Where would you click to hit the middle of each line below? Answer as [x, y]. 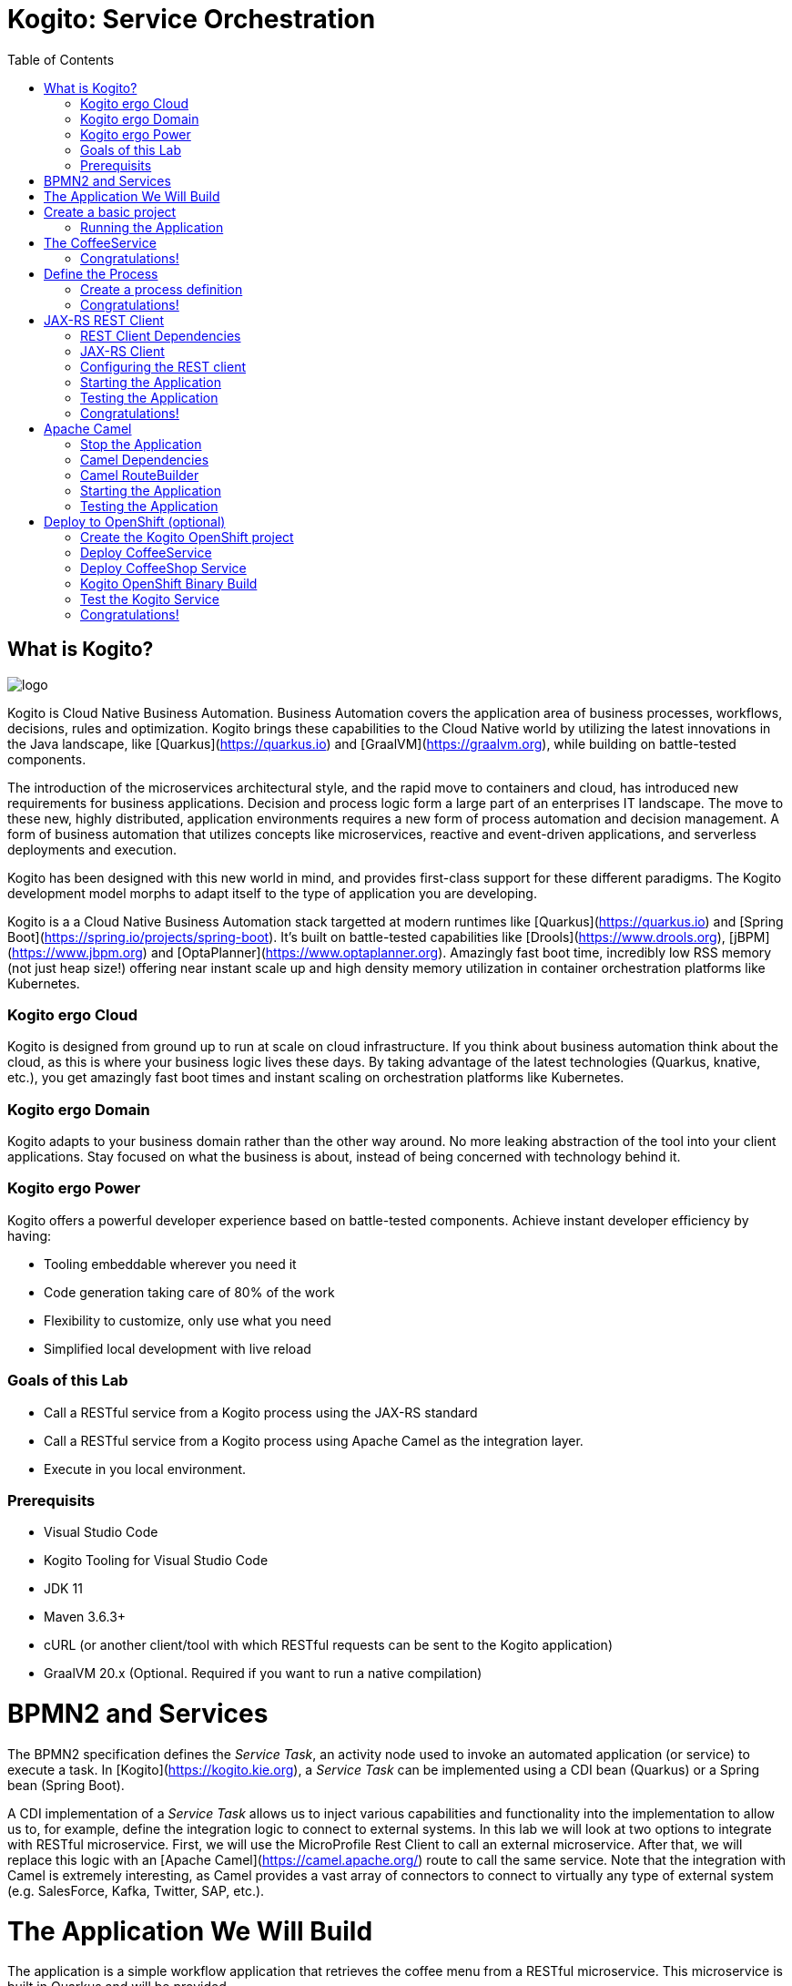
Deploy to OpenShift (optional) [135, 521]
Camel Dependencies [145, 459]
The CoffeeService [100, 242]
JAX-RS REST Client [104, 320]
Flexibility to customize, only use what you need [188, 1320]
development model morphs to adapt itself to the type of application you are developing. [272, 893]
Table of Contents [61, 59]
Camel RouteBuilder [140, 475]
